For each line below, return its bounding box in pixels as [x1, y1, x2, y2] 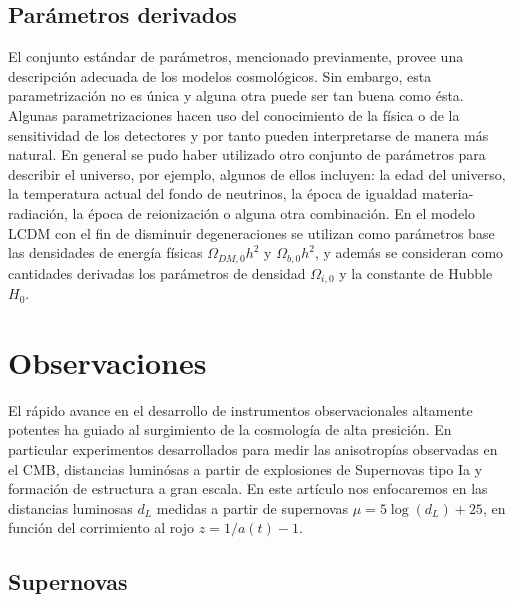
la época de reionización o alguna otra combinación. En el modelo [72, 202, 475, 223]
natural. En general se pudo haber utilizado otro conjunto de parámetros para [8, 144, 486, 165]
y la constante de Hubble [339, 262, 493, 283]
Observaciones [8, 341, 207, 382]
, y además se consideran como [315, 242, 504, 263]
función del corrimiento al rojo [8, 517, 195, 538]
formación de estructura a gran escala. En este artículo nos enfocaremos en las [8, 478, 488, 499]
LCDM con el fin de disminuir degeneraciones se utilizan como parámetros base [8, 222, 495, 243]
